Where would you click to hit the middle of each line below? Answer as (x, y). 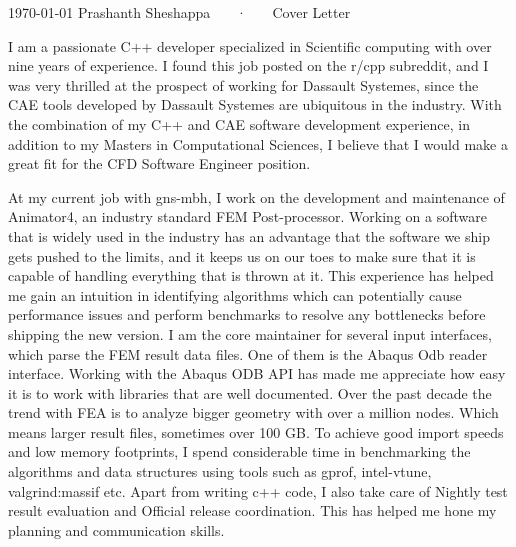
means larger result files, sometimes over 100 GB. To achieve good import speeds (256, 431)
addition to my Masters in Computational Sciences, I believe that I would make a (258, 143)
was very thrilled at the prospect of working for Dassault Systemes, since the (243, 84)
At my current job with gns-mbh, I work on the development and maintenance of (256, 196)
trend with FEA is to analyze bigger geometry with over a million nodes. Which (253, 412)
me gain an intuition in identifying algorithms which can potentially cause (235, 294)
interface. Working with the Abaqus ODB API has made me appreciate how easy (257, 373)
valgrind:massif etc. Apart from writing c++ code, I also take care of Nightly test (258, 490)
